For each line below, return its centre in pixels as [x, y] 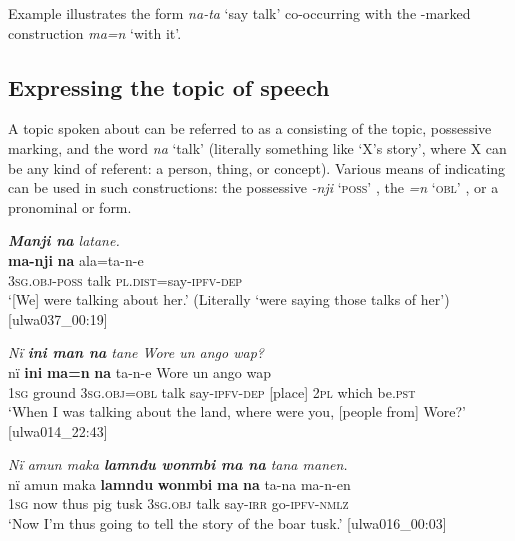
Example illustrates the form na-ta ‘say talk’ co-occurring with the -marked [239, 13]
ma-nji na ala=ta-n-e [76, 259]
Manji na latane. [64, 240]
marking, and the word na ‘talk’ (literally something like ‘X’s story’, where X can [257, 147]
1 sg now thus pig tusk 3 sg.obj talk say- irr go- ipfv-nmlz [178, 503]
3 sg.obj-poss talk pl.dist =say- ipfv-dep [125, 279]
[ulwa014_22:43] [58, 430]
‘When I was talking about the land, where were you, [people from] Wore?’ [237, 411]
